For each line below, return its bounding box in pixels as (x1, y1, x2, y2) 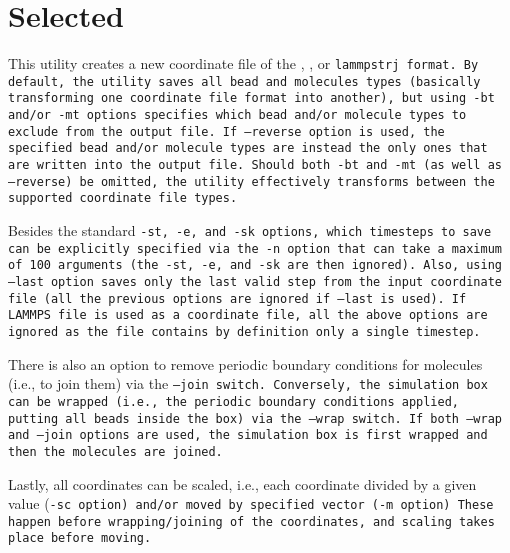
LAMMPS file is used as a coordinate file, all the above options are (8, 308, 488, 323)
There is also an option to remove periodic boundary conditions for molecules (8, 353, 483, 374)
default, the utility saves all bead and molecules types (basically (8, 74, 481, 89)
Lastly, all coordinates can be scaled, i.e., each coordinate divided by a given (8, 473, 477, 494)
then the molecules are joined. (8, 444, 223, 459)
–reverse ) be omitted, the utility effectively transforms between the (8, 174, 495, 189)
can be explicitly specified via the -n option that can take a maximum (8, 241, 502, 256)
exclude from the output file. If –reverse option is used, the (8, 124, 445, 139)
